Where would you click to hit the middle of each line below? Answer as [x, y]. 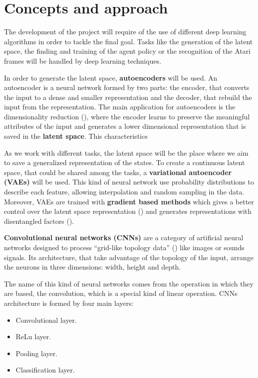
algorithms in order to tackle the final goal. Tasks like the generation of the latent [129, 41]
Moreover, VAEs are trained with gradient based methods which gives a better [129, 201]
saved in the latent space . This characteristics [76, 136]
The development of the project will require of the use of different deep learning [125, 32]
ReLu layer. [33, 336]
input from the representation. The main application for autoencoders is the [120, 107]
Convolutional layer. [46, 320]
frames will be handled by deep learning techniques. [83, 60]
